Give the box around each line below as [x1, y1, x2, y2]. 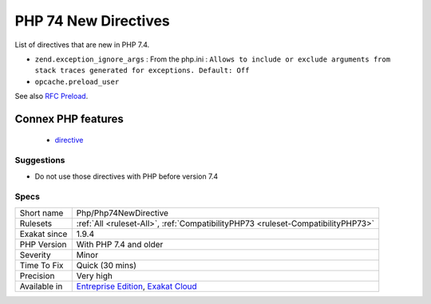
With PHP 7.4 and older [76, 239, 164, 250]
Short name [19, 207, 64, 219]
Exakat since [19, 228, 68, 239]
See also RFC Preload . [14, 92, 89, 101]
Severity [19, 249, 51, 260]
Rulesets [19, 218, 52, 229]
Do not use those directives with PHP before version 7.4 [34, 172, 219, 181]
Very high [76, 270, 113, 281]
